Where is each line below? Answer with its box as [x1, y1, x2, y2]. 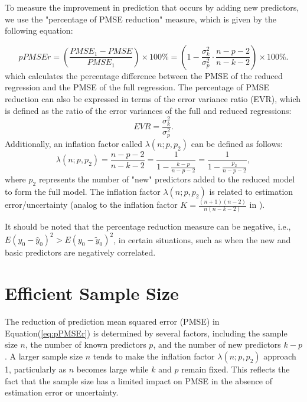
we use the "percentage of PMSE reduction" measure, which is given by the [5, 12, 276, 25]
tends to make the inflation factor [93, 349, 215, 362]
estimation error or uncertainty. [5, 386, 119, 398]
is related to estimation [209, 185, 293, 197]
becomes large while [76, 362, 149, 375]
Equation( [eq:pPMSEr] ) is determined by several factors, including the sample [5, 326, 288, 339]
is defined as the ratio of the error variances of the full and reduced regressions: [5, 104, 292, 116]
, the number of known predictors [25, 338, 146, 351]
